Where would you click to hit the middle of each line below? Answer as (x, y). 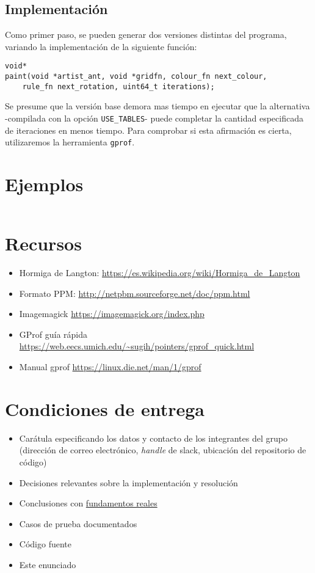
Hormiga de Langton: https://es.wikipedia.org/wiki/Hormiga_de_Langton (160, 273)
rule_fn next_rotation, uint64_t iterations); (118, 86)
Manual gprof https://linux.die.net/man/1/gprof (110, 367)
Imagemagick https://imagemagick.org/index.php (112, 314)
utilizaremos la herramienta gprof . (70, 142)
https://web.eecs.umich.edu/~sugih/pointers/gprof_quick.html (137, 346)
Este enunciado (48, 564)
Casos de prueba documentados (78, 523)
